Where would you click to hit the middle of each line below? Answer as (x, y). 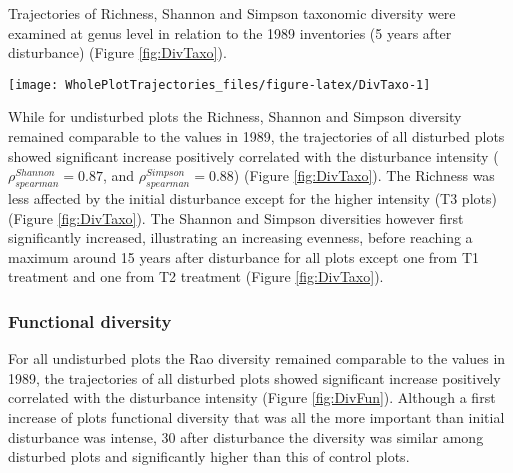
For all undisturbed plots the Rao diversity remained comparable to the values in (257, 358)
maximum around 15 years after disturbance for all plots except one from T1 (244, 256)
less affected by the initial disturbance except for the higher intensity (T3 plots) (252, 198)
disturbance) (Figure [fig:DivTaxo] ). (117, 52)
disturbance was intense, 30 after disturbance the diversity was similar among (246, 436)
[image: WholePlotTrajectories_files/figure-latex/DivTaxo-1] (219, 84)
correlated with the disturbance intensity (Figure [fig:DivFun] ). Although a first (252, 397)
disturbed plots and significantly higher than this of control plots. (209, 456)
